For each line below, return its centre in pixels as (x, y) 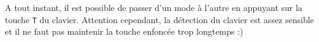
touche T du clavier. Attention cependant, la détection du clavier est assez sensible (159, 19)
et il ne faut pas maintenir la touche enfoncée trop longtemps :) (124, 31)
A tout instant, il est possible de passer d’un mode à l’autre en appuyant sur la (154, 7)
